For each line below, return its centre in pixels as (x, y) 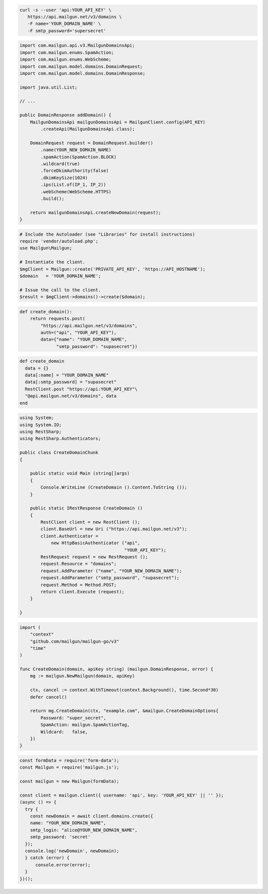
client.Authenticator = (69, 536)
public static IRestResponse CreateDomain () (86, 508)
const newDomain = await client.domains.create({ (92, 816)
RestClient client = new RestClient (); (90, 522)
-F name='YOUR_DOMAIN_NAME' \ (64, 24)
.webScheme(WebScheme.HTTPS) (76, 192)
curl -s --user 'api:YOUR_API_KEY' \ (66, 10)
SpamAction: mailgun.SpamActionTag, (85, 725)
